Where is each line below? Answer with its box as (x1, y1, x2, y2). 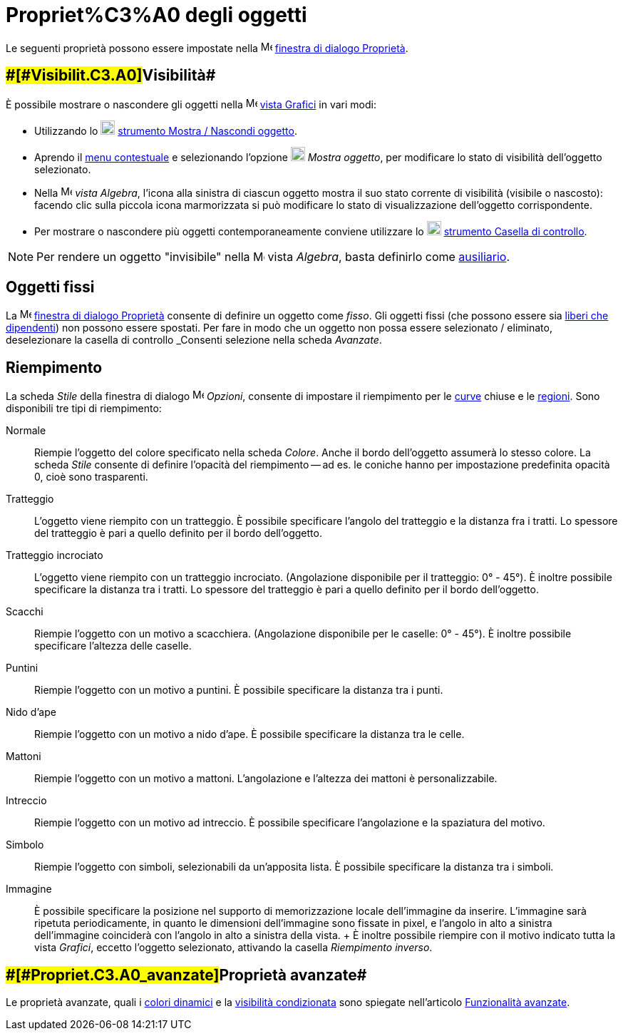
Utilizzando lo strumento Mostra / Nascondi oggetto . (34, 124, 297, 137)
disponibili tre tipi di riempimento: (6, 402, 162, 415)
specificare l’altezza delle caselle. (34, 640, 192, 652)
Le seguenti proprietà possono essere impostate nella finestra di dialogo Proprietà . (6, 41, 408, 54)
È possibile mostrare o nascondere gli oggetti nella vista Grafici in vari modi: (6, 98, 376, 111)
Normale (6, 424, 46, 437)
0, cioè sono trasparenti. (34, 471, 148, 483)
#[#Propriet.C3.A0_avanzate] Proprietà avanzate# (6, 965, 367, 984)
